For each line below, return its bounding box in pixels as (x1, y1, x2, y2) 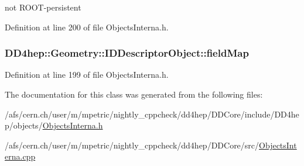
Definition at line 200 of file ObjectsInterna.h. (5, 20, 169, 33)
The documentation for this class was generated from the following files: (5, 88, 263, 100)
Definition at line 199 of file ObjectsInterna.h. (5, 68, 169, 81)
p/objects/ (5, 119, 43, 132)
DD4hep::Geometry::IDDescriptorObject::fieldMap (5, 46, 249, 60)
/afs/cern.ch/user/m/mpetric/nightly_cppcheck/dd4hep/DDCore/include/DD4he (5, 108, 299, 120)
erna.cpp (5, 150, 36, 162)
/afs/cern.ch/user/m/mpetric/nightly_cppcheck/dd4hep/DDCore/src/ (5, 139, 259, 151)
